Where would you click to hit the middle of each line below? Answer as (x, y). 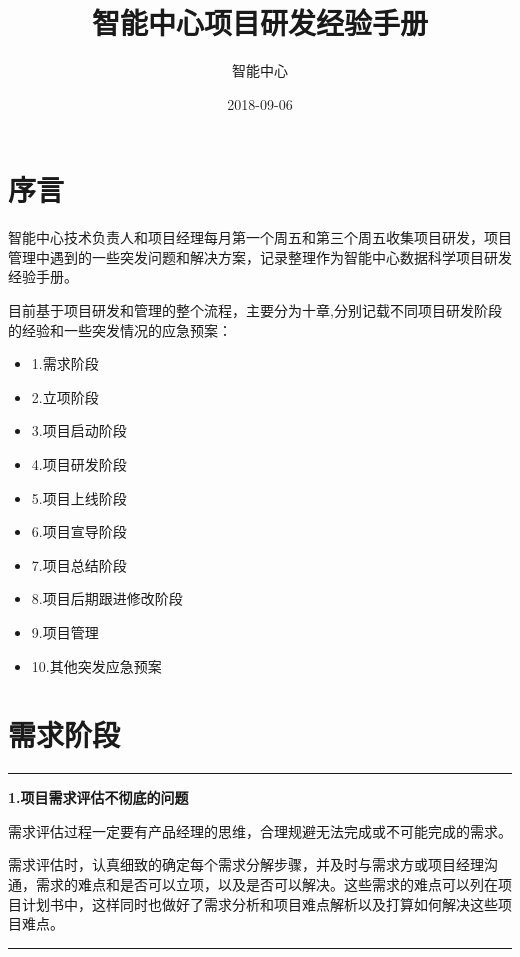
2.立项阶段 (65, 396)
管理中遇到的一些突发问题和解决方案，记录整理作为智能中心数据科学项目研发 (260, 256)
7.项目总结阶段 (79, 564)
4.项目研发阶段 (79, 464)
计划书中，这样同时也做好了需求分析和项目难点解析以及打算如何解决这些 (259, 903)
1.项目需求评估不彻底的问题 (98, 797)
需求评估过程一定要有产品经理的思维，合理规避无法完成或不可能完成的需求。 (260, 830)
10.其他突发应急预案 (96, 665)
